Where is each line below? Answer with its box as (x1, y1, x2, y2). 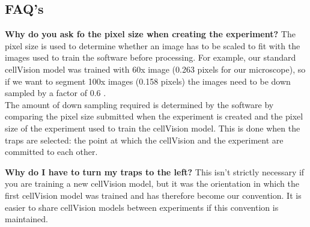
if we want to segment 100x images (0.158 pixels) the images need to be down (5, 74, 291, 87)
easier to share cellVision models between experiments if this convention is (5, 201, 279, 213)
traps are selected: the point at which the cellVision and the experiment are (5, 133, 284, 146)
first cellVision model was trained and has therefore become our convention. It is (5, 189, 302, 201)
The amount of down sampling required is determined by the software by (5, 98, 274, 110)
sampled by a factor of (5, 86, 88, 99)
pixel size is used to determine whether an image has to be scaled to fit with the (5, 39, 300, 52)
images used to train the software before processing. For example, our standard (5, 51, 296, 64)
